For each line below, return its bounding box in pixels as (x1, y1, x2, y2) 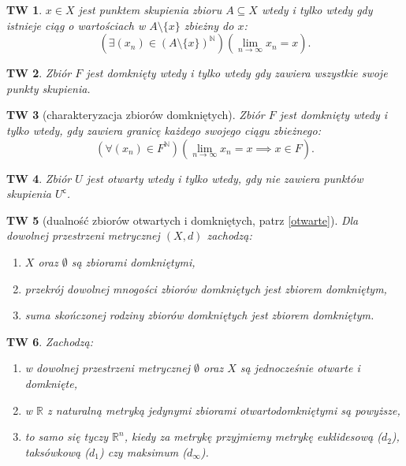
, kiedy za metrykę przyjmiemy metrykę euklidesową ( (124, 428, 382, 445)
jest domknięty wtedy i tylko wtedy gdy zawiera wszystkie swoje (86, 65, 388, 81)
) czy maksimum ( (99, 443, 187, 460)
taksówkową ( (24, 443, 89, 460)
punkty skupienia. (6, 80, 91, 96)
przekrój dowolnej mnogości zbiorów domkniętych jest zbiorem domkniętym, (24, 280, 387, 296)
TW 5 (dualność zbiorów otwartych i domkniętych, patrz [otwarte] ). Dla (6, 211, 359, 228)
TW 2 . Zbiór (6, 65, 72, 81)
